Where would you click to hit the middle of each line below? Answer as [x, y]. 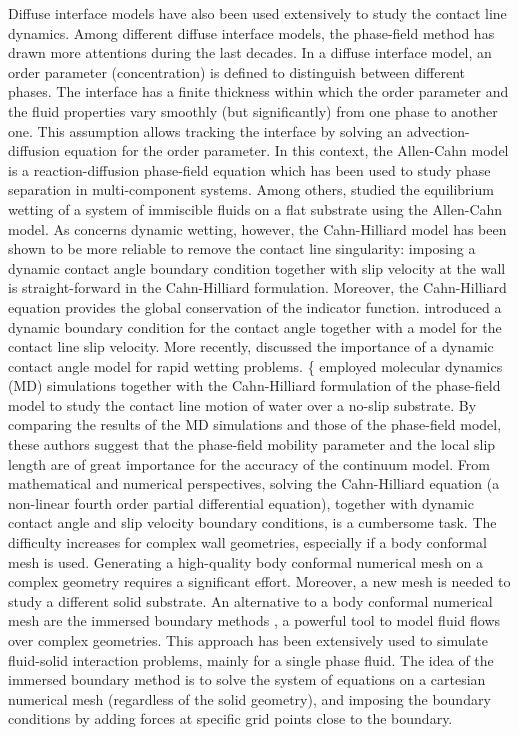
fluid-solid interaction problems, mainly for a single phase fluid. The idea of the [251, 659]
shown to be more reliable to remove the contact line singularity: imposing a [242, 248]
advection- [438, 130]
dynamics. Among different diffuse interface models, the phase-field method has [251, 32]
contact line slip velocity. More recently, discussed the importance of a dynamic [251, 346]
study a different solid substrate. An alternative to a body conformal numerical [250, 600]
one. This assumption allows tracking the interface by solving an [205, 130]
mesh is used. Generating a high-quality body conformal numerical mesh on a [245, 561]
